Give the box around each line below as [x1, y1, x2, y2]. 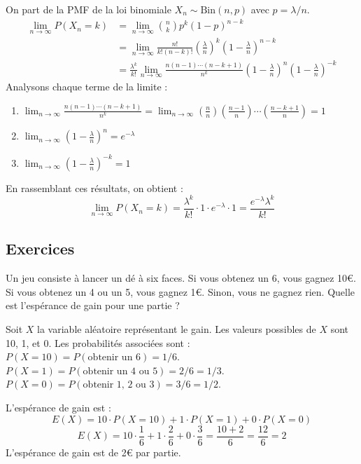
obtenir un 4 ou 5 [83, 366, 158, 376]
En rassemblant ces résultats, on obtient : [6, 180, 183, 195]
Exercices [6, 238, 75, 259]
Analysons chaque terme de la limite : [6, 79, 168, 93]
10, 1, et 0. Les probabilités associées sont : [6, 335, 190, 350]
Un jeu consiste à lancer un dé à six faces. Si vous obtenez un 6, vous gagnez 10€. [6, 271, 356, 285]
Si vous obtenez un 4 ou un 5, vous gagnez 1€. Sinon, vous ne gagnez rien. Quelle [6, 284, 355, 299]
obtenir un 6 [87, 353, 141, 363]
